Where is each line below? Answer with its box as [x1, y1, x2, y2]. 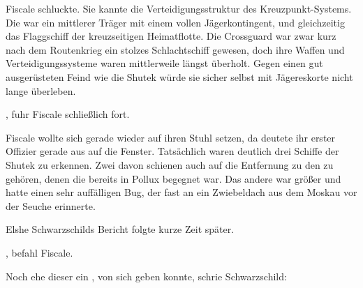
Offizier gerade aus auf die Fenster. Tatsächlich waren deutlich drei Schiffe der [6, 144, 339, 158]
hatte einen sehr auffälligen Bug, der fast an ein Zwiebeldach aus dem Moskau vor [6, 185, 357, 199]
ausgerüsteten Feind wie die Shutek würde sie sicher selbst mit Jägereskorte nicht [6, 69, 353, 84]
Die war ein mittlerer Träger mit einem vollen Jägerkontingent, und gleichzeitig [6, 15, 345, 29]
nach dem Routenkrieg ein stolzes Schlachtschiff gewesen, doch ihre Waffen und [6, 42, 345, 56]
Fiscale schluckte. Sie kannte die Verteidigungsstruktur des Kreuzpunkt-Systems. [6, 1, 352, 15]
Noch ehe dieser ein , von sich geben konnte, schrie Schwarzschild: [6, 268, 287, 283]
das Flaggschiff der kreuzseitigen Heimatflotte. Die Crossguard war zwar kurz [6, 29, 336, 43]
